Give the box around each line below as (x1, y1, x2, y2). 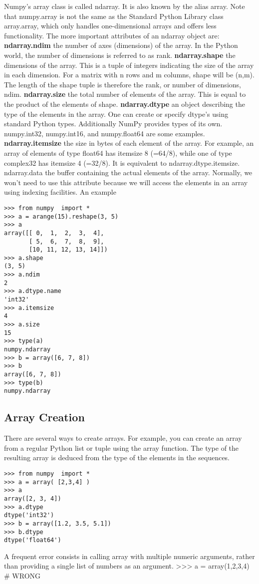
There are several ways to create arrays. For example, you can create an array (4, 433, 242, 443)
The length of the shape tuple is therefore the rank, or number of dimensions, (4, 79, 241, 89)
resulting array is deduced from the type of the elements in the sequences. (4, 452, 230, 463)
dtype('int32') (4, 512, 54, 519)
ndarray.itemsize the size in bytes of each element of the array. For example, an (4, 138, 254, 148)
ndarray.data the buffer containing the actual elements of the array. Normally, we (4, 167, 253, 178)
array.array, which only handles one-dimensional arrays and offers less (4, 20, 217, 31)
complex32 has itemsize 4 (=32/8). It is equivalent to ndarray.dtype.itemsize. (4, 157, 240, 168)
